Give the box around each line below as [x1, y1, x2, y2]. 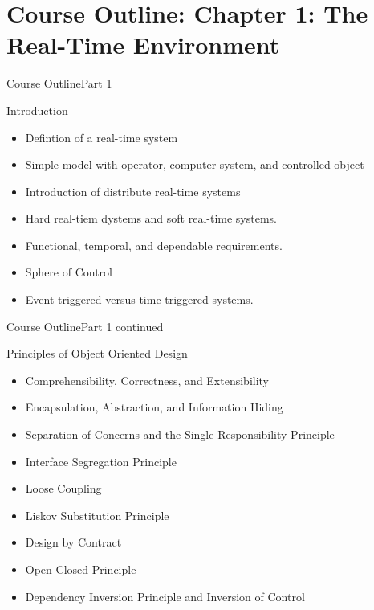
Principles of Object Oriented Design [6, 345, 188, 362]
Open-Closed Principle [25, 561, 136, 577]
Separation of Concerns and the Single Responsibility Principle [25, 426, 335, 443]
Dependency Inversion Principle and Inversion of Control [25, 587, 305, 604]
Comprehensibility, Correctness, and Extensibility [25, 371, 270, 388]
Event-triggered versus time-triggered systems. [25, 291, 254, 308]
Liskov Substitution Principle [25, 506, 169, 523]
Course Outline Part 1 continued [6, 317, 164, 334]
